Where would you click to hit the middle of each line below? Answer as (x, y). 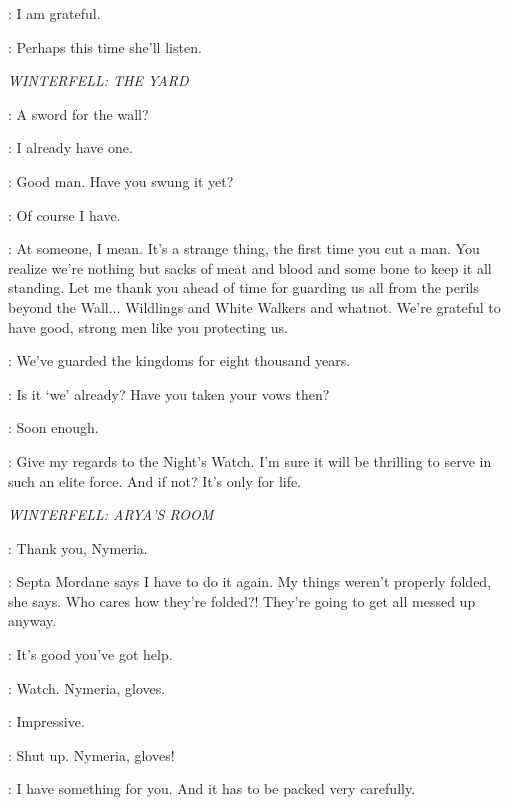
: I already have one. (70, 147)
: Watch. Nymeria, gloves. (87, 687)
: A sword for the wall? (78, 113)
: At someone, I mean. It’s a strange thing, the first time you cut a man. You (244, 248)
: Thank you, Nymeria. (78, 547)
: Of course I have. (64, 214)
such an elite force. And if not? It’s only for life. (155, 480)
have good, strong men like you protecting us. (148, 326)
